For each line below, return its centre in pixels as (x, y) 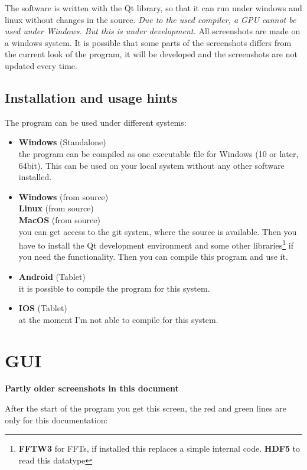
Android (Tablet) (52, 276)
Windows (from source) (63, 196)
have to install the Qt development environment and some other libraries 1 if (156, 244)
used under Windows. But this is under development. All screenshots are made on (153, 31)
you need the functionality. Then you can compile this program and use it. (153, 257)
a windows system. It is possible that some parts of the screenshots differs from (148, 42)
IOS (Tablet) (43, 308)
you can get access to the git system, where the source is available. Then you (158, 231)
